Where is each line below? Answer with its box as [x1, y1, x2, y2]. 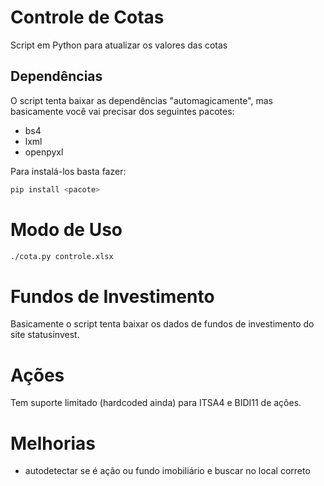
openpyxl [24, 146, 64, 158]
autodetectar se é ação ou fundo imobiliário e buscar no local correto [24, 465, 311, 477]
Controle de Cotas [10, 6, 165, 29]
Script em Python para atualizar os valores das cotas [10, 39, 228, 51]
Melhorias [10, 432, 97, 455]
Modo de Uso [10, 218, 123, 241]
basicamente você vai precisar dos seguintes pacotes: [10, 105, 235, 117]
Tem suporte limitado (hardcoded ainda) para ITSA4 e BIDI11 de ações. [10, 397, 302, 409]
